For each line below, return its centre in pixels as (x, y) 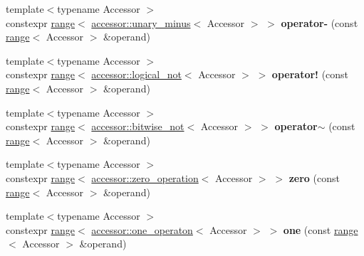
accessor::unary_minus (141, 22)
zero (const (314, 177)
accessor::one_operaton (142, 229)
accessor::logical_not (136, 74)
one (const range (321, 229)
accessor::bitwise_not (138, 126)
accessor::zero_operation (145, 177)
